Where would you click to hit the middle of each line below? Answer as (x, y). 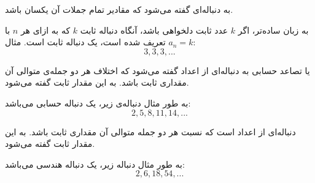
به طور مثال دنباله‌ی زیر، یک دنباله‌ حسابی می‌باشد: (98, 103)
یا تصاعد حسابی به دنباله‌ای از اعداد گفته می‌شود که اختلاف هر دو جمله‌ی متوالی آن (157, 70)
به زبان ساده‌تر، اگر (273, 30)
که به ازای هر (45, 30)
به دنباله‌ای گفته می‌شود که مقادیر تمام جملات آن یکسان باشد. (119, 9)
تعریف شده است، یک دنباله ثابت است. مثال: (100, 42)
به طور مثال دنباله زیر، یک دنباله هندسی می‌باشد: (95, 164)
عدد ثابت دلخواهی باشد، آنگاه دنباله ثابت (154, 30)
